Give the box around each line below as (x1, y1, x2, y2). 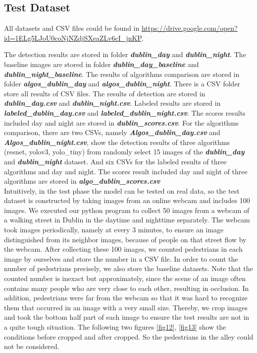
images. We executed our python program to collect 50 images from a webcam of (4, 205, 250, 215)
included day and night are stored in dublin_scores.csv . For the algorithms (4, 117, 239, 128)
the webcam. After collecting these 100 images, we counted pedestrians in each (4, 244, 243, 254)
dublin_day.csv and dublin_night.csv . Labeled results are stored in (4, 98, 221, 108)
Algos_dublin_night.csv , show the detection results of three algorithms (4, 137, 230, 147)
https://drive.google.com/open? (141, 23, 238, 33)
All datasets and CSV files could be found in (4, 23, 140, 33)
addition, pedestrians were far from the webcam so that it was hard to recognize (4, 292, 248, 303)
